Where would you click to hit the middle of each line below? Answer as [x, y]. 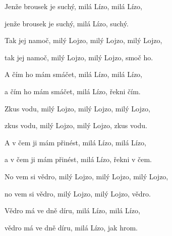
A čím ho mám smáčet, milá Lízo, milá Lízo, [74, 74]
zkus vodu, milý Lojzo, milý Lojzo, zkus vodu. [76, 125]
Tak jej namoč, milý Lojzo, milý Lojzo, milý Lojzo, [83, 40]
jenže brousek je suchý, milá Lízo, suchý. [67, 23]
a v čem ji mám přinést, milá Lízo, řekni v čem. [78, 159]
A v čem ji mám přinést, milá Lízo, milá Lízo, [75, 142]
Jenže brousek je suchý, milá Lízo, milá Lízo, [73, 6]
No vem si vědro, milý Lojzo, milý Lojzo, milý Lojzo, [87, 176]
